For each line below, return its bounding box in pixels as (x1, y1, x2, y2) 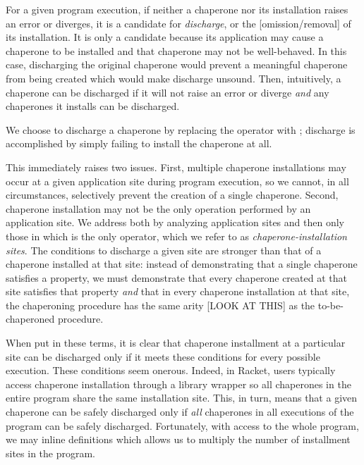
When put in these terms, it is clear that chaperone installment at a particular (6, 335, 346, 350)
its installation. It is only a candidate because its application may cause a (6, 30, 324, 44)
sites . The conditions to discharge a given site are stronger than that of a (6, 242, 322, 257)
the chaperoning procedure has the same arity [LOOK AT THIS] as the (6, 297, 315, 312)
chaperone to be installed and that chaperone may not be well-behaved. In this (6, 43, 347, 58)
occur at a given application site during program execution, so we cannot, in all (6, 173, 349, 188)
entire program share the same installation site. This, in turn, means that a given (6, 390, 358, 405)
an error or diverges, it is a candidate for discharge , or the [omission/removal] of (6, 15, 351, 30)
